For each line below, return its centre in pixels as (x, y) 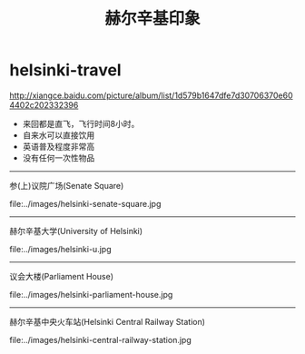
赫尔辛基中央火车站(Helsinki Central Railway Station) (108, 321)
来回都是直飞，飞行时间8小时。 (81, 123)
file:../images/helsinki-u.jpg (60, 249)
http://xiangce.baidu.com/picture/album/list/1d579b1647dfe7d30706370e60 (151, 95)
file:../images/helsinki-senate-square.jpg (85, 203)
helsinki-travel (65, 70)
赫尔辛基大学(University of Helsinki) (76, 231)
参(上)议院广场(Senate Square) (67, 185)
